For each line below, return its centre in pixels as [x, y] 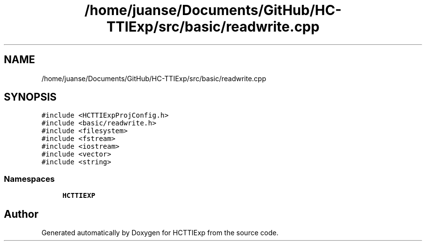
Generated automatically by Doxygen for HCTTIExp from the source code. [160, 233]
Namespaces [29, 179]
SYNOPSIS [30, 97]
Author [21, 214]
